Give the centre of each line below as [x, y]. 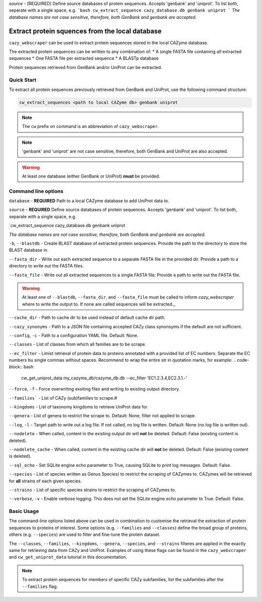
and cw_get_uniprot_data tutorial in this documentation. [68, 557]
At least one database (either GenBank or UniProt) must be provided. [91, 176]
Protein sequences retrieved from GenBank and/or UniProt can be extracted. [86, 67]
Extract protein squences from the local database [85, 31]
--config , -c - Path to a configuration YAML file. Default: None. [74, 335]
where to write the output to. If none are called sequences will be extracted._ [99, 304]
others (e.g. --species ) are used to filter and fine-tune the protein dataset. [85, 534]
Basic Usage [24, 512]
